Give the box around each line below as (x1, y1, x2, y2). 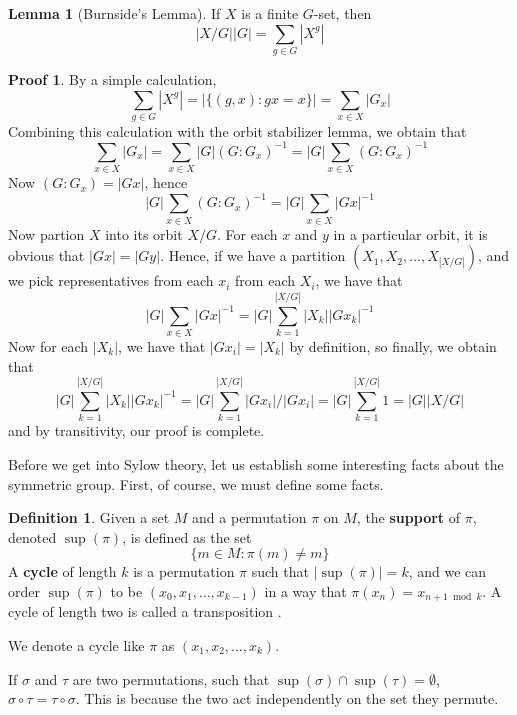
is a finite (241, 3, 299, 23)
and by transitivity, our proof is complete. (8, 420, 265, 441)
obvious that (8, 245, 85, 266)
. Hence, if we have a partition (160, 245, 346, 266)
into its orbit (105, 223, 183, 244)
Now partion (8, 223, 85, 244)
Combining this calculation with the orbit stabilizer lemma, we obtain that (8, 120, 467, 141)
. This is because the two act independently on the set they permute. (75, 688, 499, 709)
